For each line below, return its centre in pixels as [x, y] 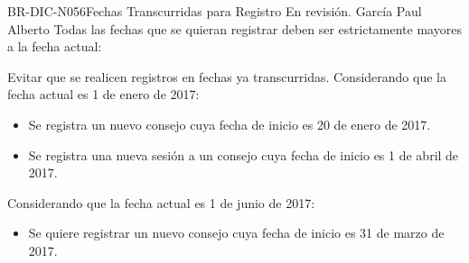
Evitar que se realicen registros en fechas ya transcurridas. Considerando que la [227, 76]
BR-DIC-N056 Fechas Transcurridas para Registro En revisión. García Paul [215, 11]
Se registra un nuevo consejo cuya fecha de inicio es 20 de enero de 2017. [230, 124]
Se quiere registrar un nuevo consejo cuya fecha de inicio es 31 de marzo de [236, 233]
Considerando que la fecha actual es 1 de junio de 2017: [161, 202]
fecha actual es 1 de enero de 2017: [103, 94]
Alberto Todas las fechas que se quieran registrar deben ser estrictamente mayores [234, 28]
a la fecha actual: [55, 46]
